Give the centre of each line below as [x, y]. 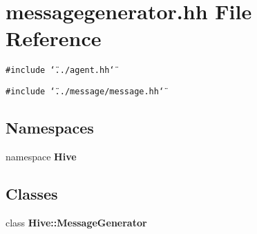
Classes [32, 193]
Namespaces [50, 128]
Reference [54, 38]
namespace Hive [41, 156]
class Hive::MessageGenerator [76, 222]
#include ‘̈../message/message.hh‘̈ [85, 91]
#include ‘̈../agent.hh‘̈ [60, 71]
